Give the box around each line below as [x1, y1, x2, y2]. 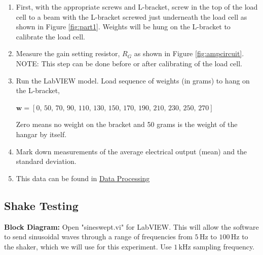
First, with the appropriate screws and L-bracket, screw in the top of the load [16, 2, 258, 12]
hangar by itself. [16, 129, 67, 139]
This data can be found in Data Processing [16, 173, 150, 183]
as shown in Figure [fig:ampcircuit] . [134, 48, 244, 59]
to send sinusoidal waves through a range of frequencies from [4, 231, 193, 242]
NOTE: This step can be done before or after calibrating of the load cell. [16, 58, 242, 68]
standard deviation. [16, 156, 77, 166]
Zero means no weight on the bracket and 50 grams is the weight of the [16, 119, 238, 130]
